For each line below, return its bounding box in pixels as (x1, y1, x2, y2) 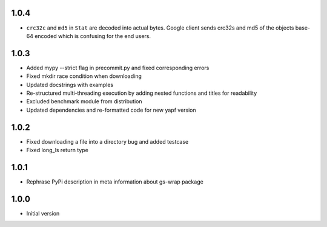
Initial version (26, 209, 60, 217)
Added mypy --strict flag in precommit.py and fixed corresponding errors (26, 64, 210, 71)
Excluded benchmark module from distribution (26, 98, 142, 105)
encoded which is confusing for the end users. (34, 32, 151, 39)
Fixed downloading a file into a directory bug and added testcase (26, 138, 189, 145)
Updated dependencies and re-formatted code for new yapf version (26, 106, 196, 113)
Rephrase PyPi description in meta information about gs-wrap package (26, 178, 204, 185)
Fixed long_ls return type (26, 147, 89, 154)
